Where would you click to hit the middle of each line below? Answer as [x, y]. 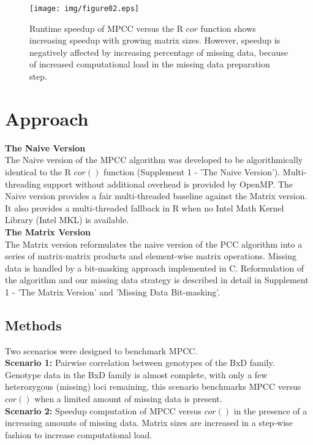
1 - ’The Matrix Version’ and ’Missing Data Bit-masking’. [113, 291]
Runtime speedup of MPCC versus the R [106, 28]
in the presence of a [270, 410]
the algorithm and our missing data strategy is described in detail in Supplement [157, 280]
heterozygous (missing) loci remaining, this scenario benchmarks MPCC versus [153, 386]
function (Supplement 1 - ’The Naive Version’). [192, 171]
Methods [33, 325]
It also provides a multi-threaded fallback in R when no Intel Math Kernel [145, 207]
